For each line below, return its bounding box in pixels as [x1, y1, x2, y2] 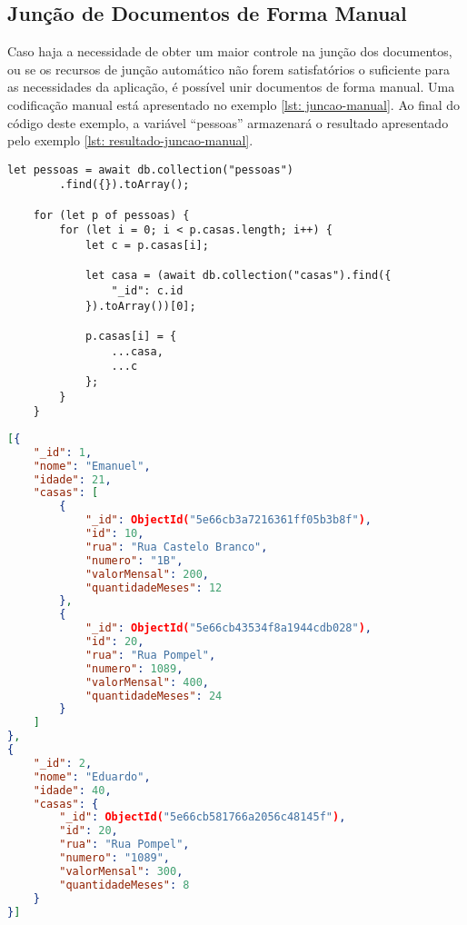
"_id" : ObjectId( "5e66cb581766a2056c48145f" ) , [59, 811, 346, 824]
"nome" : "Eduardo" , [33, 770, 151, 783]
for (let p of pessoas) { [33, 208, 190, 222]
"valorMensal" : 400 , [84, 675, 209, 689]
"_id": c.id [111, 284, 184, 298]
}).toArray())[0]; [84, 299, 196, 313]
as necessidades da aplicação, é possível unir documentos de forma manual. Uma [7, 77, 455, 96]
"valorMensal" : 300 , [59, 864, 184, 878]
